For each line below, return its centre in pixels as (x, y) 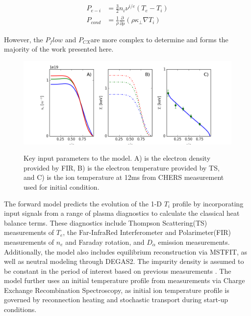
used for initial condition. (62, 187)
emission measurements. (194, 242)
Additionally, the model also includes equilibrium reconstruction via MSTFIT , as (126, 251)
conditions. (20, 309)
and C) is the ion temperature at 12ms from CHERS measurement (124, 177)
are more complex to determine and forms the (159, 39)
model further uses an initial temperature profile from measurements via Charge (125, 280)
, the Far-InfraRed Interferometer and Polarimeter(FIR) (147, 232)
